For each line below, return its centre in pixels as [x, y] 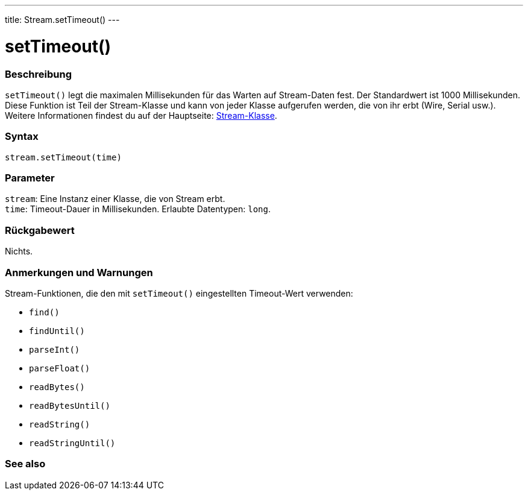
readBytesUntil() [70, 405]
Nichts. [19, 251]
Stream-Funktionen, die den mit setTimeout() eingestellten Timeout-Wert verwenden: [179, 293]
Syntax [22, 137]
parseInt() [55, 349]
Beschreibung [39, 74]
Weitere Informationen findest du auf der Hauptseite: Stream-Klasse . [141, 115]
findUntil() [57, 331]
